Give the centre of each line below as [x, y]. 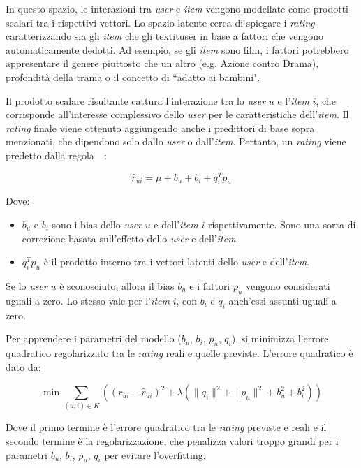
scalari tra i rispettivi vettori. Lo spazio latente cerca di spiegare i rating [160, 22]
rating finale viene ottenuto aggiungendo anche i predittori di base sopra [160, 127]
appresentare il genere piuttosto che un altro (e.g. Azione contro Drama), [162, 63]
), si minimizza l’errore [280, 338]
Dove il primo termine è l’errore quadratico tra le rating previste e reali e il [166, 427]
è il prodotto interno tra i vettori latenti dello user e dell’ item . [177, 262]
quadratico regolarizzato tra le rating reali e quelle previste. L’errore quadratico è [179, 352]
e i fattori [210, 285]
